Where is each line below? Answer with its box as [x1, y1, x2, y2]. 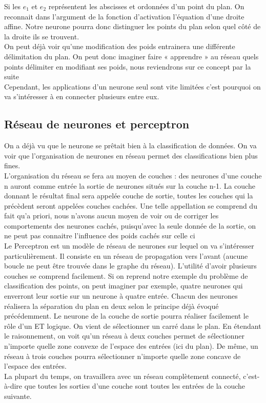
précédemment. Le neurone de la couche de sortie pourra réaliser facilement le [4, 310, 249, 321]
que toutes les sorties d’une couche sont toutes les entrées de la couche [24, 380, 245, 391]
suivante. [4, 390, 32, 401]
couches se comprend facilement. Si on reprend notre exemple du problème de [4, 270, 248, 281]
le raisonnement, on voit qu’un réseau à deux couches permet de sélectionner [4, 330, 245, 341]
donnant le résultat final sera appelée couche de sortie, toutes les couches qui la [4, 190, 253, 201]
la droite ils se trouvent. [4, 31, 79, 41]
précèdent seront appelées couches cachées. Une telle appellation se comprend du [4, 200, 257, 211]
